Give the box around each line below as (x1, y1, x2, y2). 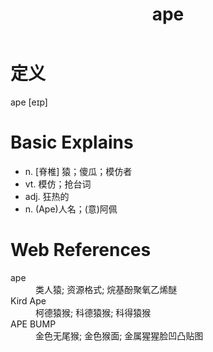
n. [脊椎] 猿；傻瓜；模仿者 (24, 165, 133, 177)
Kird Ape (10, 294, 47, 307)
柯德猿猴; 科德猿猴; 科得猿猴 (35, 306, 152, 318)
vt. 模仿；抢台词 (24, 178, 92, 190)
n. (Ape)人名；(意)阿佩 (24, 203, 118, 215)
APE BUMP (10, 318, 57, 330)
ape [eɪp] (10, 96, 48, 108)
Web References (10, 239, 152, 262)
